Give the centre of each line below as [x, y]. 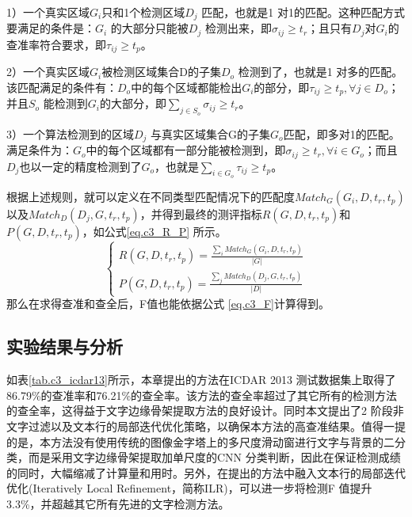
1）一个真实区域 [48, 12]
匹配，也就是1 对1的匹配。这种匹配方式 [303, 12]
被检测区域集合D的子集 [161, 72]
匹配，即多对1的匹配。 [341, 133]
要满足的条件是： [51, 28]
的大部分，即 [133, 103]
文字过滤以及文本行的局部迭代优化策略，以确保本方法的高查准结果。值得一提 [206, 426]
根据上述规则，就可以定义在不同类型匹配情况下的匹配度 [151, 196]
